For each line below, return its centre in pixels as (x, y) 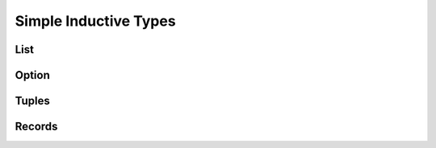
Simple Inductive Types (96, 21)
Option (32, 75)
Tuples (32, 101)
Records (36, 127)
